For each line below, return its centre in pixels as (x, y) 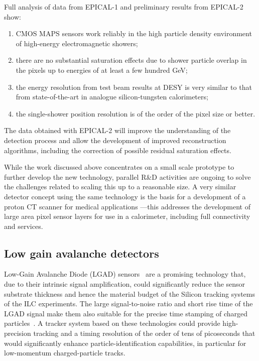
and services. (24, 226)
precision (18, 333)
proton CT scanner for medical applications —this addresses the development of (127, 206)
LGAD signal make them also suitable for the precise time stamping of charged (126, 313)
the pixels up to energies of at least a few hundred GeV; (102, 70)
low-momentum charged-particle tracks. (65, 353)
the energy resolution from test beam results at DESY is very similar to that (134, 87)
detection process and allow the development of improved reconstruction (115, 140)
